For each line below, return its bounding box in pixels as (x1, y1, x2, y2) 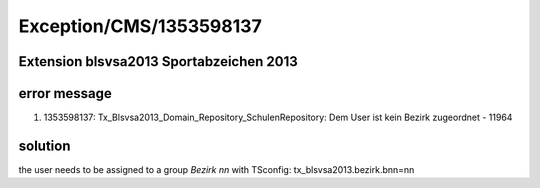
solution (18, 137, 71, 154)
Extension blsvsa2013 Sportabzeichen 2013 (18, 53, 299, 70)
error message (18, 85, 112, 102)
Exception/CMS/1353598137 (18, 15, 262, 37)
